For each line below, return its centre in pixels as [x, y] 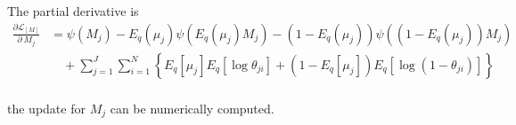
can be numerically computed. [192, 108]
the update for [46, 108]
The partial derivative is [73, 11]
